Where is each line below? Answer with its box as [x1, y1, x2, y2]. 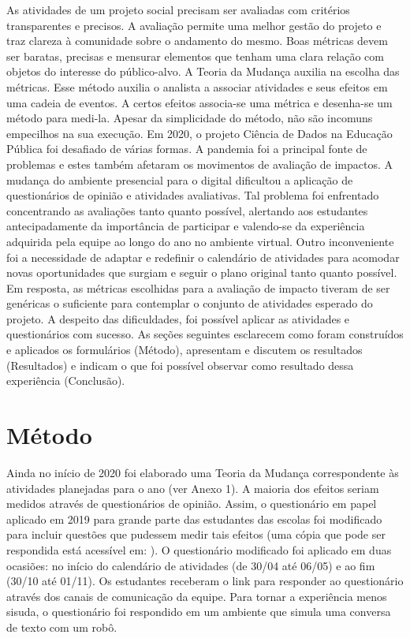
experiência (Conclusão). [6, 372, 125, 389]
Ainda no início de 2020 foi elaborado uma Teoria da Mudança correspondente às [6, 464, 399, 480]
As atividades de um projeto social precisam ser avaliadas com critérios [6, 2, 350, 17]
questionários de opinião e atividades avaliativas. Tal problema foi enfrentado [6, 187, 379, 203]
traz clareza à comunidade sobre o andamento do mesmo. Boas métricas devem [6, 32, 388, 49]
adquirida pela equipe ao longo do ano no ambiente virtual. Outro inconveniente [6, 233, 394, 249]
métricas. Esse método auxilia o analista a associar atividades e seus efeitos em [6, 78, 388, 95]
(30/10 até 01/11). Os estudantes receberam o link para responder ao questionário [6, 573, 404, 589]
